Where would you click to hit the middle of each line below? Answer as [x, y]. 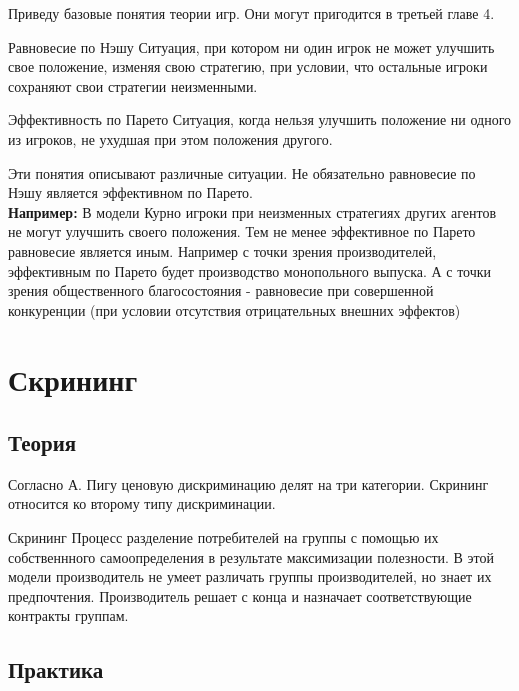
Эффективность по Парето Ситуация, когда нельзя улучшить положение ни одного [260, 119]
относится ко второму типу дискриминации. [142, 503]
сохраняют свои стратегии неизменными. [133, 85]
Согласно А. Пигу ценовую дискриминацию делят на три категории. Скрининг [248, 483]
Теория [42, 442]
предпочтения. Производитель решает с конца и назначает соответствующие [240, 595]
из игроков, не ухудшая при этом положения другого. [170, 138]
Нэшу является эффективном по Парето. [130, 192]
